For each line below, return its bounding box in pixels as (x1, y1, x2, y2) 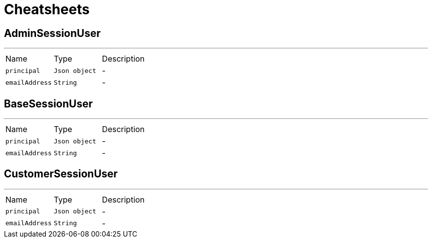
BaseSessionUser (4, 97, 93, 110)
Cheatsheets (4, 1, 90, 18)
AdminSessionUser (4, 27, 101, 39)
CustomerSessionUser (4, 168, 118, 180)
